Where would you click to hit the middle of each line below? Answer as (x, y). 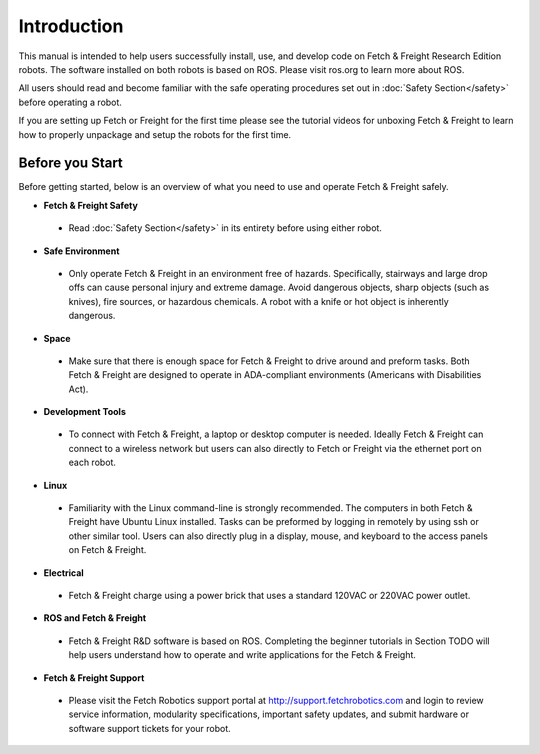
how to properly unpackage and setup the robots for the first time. (155, 134)
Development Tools (85, 412)
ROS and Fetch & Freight (95, 618)
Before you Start (71, 163)
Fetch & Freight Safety (91, 205)
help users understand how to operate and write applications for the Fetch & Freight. (242, 655)
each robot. (92, 462)
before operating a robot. (70, 102)
